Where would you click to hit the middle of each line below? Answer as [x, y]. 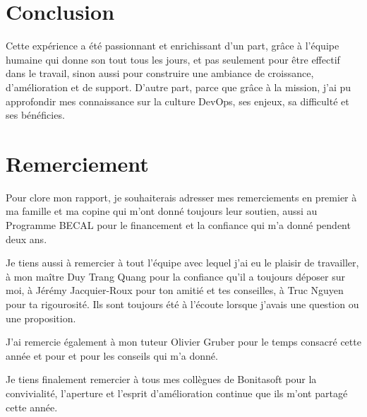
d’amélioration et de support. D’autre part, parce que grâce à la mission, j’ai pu [179, 87]
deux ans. [26, 239]
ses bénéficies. [35, 115]
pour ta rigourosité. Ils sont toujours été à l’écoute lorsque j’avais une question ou [182, 304]
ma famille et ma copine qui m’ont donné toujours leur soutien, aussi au [162, 211]
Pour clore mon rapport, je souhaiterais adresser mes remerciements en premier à [181, 197]
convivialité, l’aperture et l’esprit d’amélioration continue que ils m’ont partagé [177, 393]
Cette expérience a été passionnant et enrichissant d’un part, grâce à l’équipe [173, 46]
